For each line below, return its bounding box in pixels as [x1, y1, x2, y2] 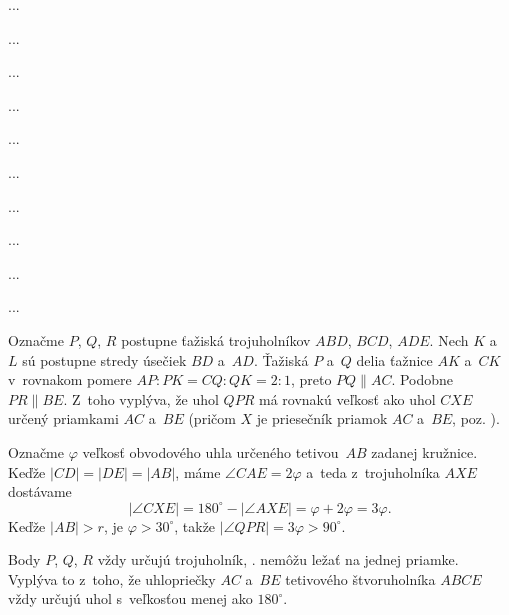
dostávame [8, 481, 72, 502]
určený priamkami [8, 408, 119, 429]
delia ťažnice [356, 349, 433, 370]
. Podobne [391, 369, 454, 390]
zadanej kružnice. [371, 441, 478, 462]
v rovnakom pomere [8, 369, 132, 390]
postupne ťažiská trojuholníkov [121, 329, 311, 350]
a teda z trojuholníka [306, 461, 440, 482]
